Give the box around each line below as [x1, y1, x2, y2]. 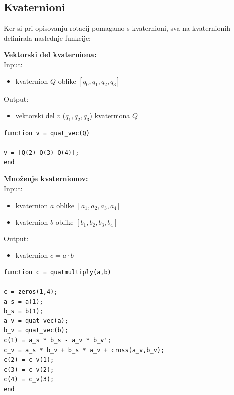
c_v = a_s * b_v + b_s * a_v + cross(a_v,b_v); [4, 346, 165, 354]
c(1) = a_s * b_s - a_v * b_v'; [4, 337, 111, 344]
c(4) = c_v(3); [4, 376, 54, 383]
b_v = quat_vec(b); [4, 327, 68, 334]
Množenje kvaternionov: [4, 173, 88, 184]
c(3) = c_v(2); [4, 366, 54, 373]
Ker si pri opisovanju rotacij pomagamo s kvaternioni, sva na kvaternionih [4, 23, 230, 33]
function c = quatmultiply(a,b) [4, 268, 111, 276]
